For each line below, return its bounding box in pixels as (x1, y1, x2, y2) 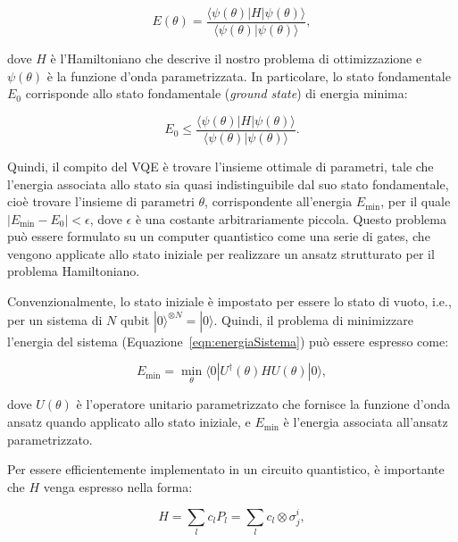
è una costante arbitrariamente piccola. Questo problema (135, 209, 446, 228)
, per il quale (380, 192, 451, 211)
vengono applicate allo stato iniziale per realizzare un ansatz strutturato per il (7, 244, 435, 263)
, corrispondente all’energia (204, 192, 353, 211)
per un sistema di (7, 310, 103, 329)
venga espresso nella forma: (43, 477, 193, 496)
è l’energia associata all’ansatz (283, 413, 448, 431)
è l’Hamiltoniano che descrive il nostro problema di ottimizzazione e (50, 49, 422, 68)
